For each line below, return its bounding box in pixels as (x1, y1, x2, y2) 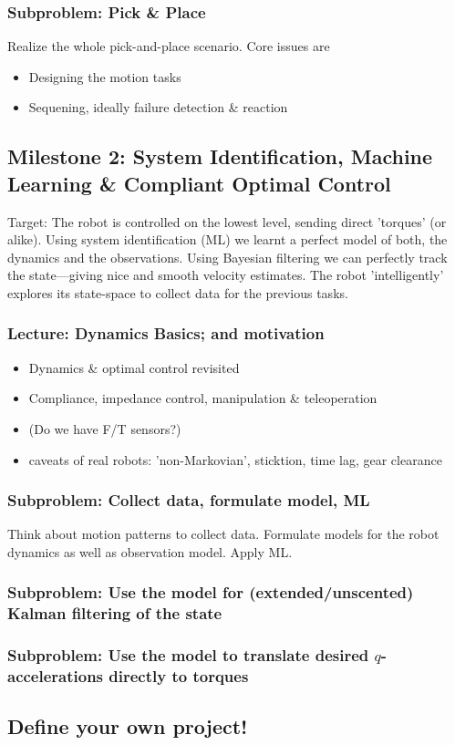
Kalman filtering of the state (7, 602, 222, 625)
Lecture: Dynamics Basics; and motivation (7, 322, 325, 345)
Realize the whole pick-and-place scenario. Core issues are (7, 36, 330, 56)
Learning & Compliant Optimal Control (7, 169, 391, 197)
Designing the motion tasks (28, 67, 181, 86)
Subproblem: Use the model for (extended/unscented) (7, 581, 414, 604)
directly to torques (109, 665, 249, 688)
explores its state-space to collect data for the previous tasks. (7, 283, 348, 302)
